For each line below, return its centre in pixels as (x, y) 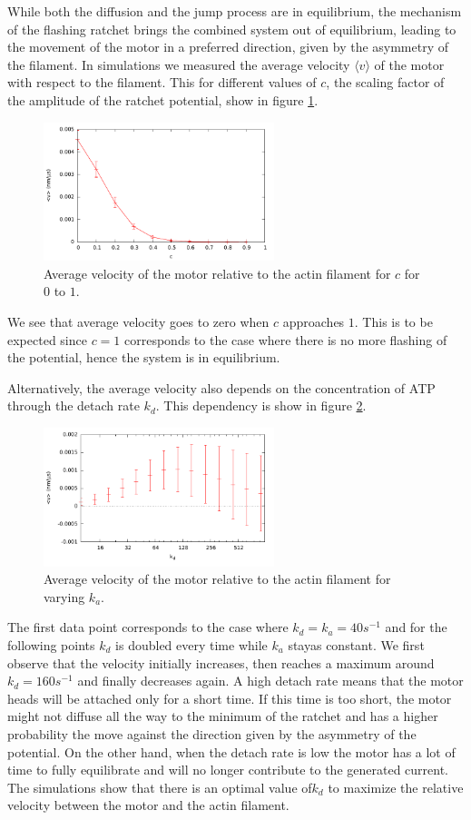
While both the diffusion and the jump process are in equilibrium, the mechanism (235, 11)
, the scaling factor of (385, 82)
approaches (314, 321)
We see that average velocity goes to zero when (138, 321)
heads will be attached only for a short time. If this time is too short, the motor (230, 698)
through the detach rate (74, 405)
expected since (47, 339)
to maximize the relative (396, 787)
